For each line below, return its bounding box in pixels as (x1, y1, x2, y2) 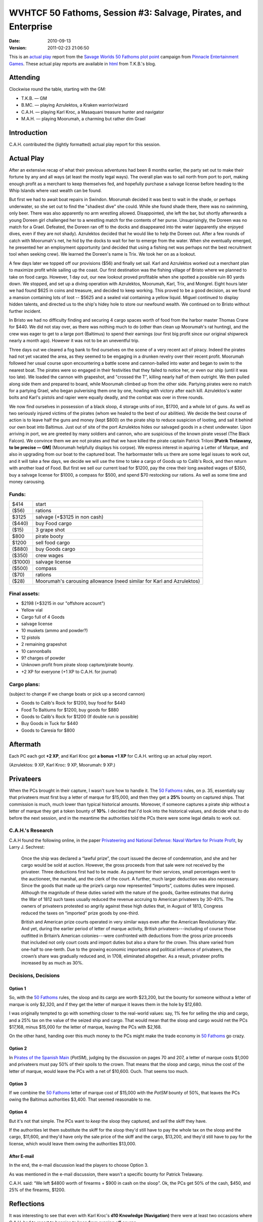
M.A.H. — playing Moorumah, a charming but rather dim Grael (21, 115, 146, 122)
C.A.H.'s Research (9, 827, 54, 834)
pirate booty (35, 533, 64, 540)
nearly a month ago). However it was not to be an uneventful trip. (9, 338, 140, 344)
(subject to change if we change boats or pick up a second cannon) (9, 691, 145, 697)
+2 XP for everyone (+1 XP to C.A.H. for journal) (21, 669, 117, 675)
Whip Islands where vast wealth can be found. (9, 187, 102, 193)
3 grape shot (35, 526, 65, 533)
